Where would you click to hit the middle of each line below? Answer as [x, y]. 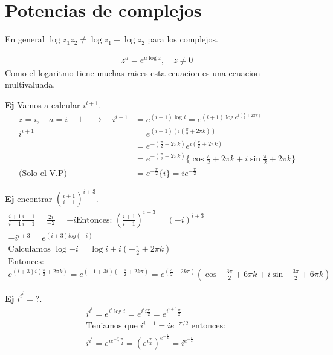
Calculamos [29, 249]
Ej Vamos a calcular [43, 105]
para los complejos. [183, 39]
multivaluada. [30, 84]
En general [25, 39]
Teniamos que [112, 326]
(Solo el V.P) [43, 173]
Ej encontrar [29, 198]
